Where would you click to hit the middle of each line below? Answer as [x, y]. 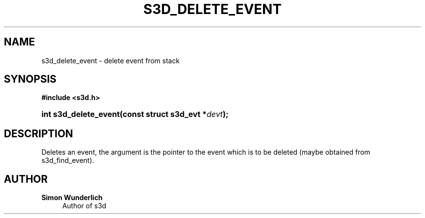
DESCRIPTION [39, 133]
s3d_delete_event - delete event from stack [111, 60]
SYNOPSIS [30, 79]
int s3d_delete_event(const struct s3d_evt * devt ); [135, 114]
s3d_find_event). [68, 160]
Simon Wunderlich [72, 198]
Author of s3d [84, 206]
